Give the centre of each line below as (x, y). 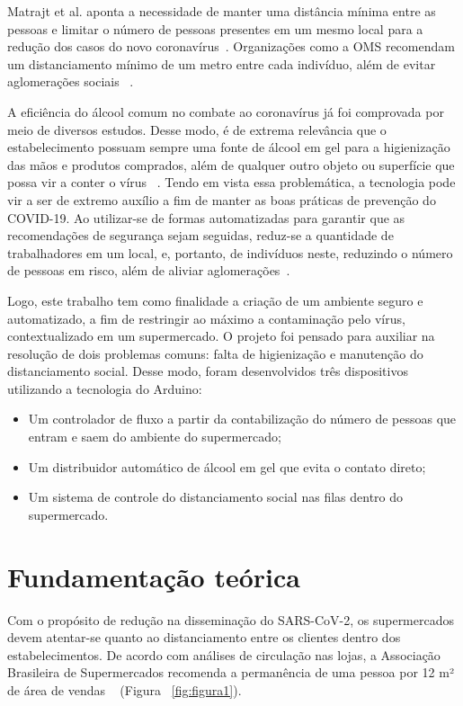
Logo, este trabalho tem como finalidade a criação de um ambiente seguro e (215, 300)
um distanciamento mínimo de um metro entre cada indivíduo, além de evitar (222, 63)
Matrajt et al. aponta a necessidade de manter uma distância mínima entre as (222, 11)
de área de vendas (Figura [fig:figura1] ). (125, 689)
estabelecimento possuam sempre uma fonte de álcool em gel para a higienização (229, 147)
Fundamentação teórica (154, 576)
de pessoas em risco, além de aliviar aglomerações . (149, 270)
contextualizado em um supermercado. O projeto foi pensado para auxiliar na (221, 336)
